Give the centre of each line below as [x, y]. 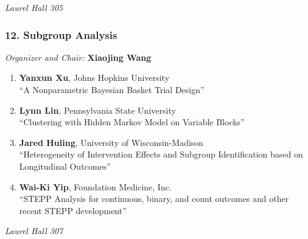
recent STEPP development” [73, 210]
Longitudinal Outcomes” [65, 166]
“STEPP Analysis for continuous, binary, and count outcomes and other [154, 199]
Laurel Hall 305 [34, 7]
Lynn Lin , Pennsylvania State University [97, 110]
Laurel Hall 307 [34, 231]
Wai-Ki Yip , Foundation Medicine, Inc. [95, 186]
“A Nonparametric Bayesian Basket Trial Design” [112, 89]
